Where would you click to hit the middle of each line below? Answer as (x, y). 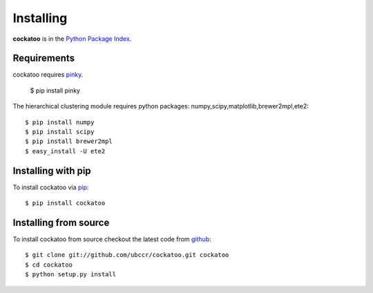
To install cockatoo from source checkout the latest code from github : (112, 239)
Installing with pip (52, 170)
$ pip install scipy (60, 132)
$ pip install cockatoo (65, 203)
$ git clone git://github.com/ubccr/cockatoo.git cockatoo (127, 255)
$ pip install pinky (55, 91)
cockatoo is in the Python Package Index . (72, 39)
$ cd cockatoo (49, 265)
